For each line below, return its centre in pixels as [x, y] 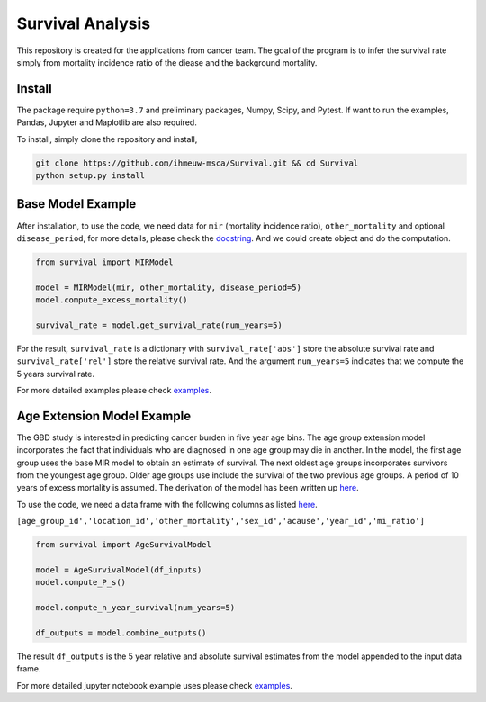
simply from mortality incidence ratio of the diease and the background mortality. [167, 62]
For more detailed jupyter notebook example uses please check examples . [154, 685]
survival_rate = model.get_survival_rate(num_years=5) [159, 325]
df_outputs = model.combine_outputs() [121, 633]
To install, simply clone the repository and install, [107, 139]
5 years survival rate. [55, 373]
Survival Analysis [84, 23]
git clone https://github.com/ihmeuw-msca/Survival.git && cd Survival [197, 163]
